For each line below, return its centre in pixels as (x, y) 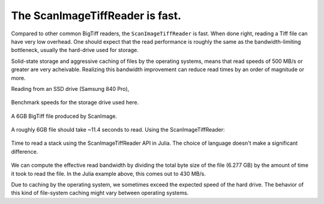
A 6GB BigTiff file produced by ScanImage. (64, 116)
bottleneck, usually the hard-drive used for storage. (75, 50)
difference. (25, 151)
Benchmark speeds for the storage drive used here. (75, 102)
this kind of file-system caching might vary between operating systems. (100, 193)
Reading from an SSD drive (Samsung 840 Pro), (70, 89)
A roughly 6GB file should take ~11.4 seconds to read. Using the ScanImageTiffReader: (118, 130)
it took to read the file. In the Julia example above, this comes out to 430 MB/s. (109, 173)
